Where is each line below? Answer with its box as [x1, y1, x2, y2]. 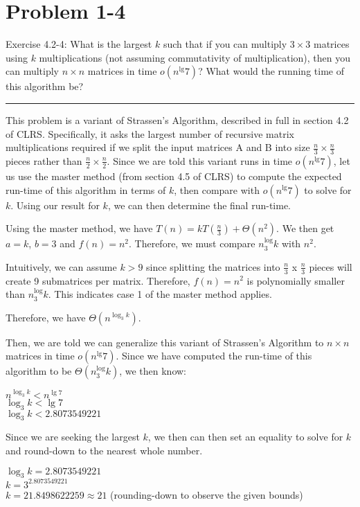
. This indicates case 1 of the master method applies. [48, 287, 272, 301]
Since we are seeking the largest [6, 429, 140, 444]
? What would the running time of [198, 64, 344, 78]
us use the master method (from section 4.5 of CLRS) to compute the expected [6, 168, 342, 183]
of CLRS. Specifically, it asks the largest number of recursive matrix [6, 126, 295, 141]
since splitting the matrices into [146, 259, 280, 274]
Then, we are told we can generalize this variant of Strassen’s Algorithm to [6, 335, 324, 349]
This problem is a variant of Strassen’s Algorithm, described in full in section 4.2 [6, 112, 349, 127]
